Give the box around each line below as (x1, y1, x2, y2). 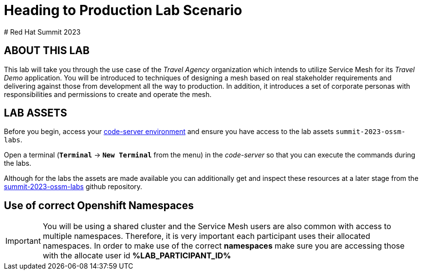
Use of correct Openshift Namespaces (4, 199, 194, 212)
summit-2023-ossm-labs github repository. (4, 182, 143, 191)
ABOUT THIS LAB (4, 44, 90, 57)
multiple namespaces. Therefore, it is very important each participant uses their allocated (42, 231, 370, 241)
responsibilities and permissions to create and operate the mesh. (4, 90, 212, 98)
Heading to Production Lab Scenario (4, 2, 242, 19)
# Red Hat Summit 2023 (4, 27, 81, 36)
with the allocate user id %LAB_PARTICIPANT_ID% (42, 251, 231, 261)
